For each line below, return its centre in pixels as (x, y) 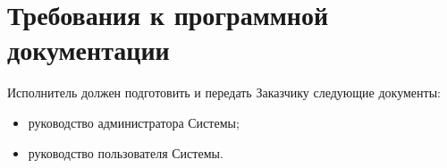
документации (89, 50)
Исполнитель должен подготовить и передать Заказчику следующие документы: (224, 92)
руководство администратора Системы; (134, 122)
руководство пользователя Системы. (126, 152)
